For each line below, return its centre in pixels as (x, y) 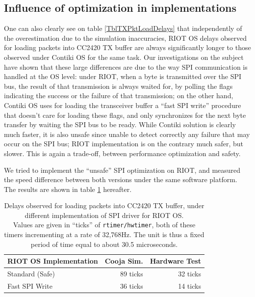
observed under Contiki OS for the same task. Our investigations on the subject (124, 57)
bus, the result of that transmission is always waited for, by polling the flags (118, 86)
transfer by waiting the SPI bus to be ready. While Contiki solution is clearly (120, 124)
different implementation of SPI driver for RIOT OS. (104, 215)
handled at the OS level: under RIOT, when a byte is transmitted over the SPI (123, 76)
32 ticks (190, 274)
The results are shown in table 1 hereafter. (68, 189)
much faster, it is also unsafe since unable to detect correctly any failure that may (127, 134)
